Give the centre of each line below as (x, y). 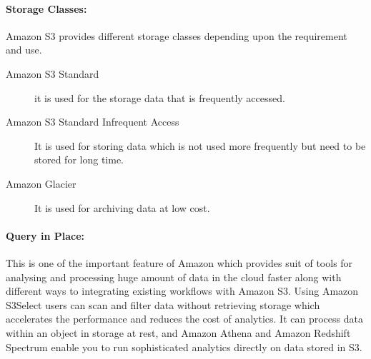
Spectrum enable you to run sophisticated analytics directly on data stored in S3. (184, 347)
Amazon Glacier (41, 183)
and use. (24, 50)
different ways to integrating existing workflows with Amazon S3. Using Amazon (182, 291)
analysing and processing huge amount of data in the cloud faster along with (174, 277)
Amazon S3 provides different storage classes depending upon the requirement (177, 35)
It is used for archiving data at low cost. (122, 207)
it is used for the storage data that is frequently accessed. (160, 97)
